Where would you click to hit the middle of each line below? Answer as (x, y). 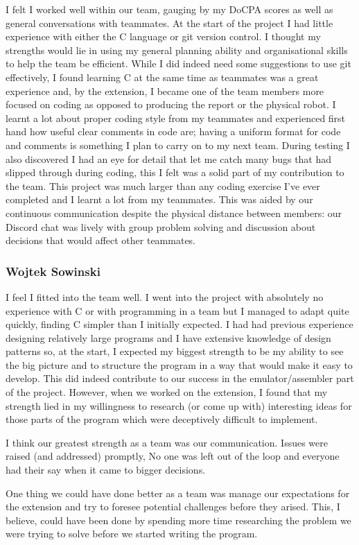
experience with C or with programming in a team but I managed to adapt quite (177, 310)
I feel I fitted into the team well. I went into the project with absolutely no (165, 296)
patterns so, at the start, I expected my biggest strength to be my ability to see (175, 351)
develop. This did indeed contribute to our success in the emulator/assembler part (180, 378)
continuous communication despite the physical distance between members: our (174, 213)
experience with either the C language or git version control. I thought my (163, 36)
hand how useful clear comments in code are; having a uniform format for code (173, 131)
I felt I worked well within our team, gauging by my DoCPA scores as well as (169, 9)
